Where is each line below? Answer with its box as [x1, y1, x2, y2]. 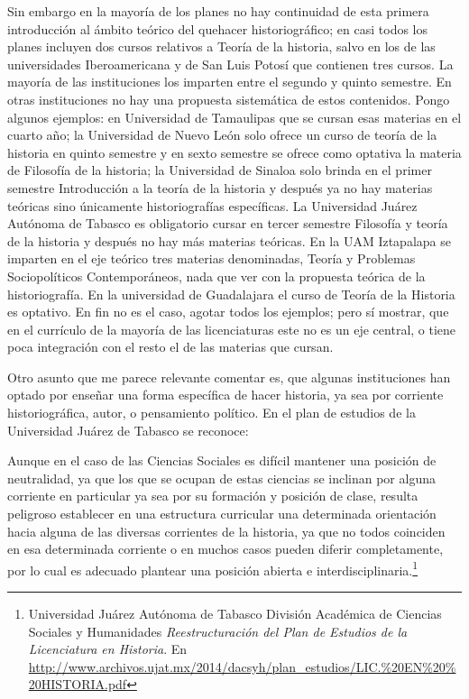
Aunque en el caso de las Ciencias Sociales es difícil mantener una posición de [7, 451, 437, 470]
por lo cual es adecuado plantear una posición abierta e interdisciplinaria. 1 [7, 557, 418, 579]
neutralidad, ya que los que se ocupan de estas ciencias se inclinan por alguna [7, 468, 436, 487]
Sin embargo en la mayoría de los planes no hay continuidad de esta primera [7, 2, 429, 20]
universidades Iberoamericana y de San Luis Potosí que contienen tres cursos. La [7, 54, 454, 73]
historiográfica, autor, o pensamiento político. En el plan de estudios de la [7, 403, 416, 422]
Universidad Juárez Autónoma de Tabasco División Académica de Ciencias [28, 604, 442, 623]
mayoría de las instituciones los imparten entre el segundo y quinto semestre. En [7, 72, 452, 91]
